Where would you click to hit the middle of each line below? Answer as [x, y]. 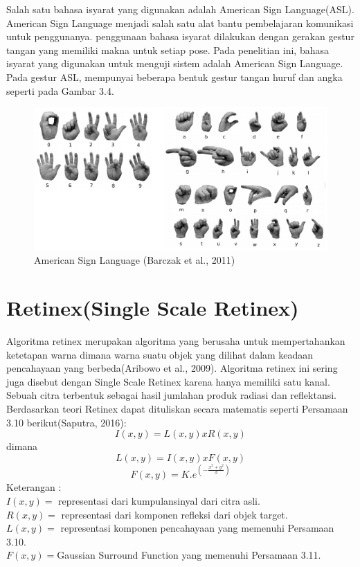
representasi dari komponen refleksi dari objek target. [174, 514]
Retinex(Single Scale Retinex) [153, 308]
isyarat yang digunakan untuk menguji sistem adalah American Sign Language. [175, 63]
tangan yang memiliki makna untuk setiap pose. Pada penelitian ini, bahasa [168, 49]
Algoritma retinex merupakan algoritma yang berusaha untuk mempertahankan [176, 341]
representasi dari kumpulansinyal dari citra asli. [159, 500]
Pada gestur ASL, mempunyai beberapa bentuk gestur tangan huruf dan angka [174, 76]
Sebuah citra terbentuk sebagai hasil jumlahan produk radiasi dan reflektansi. [171, 395]
